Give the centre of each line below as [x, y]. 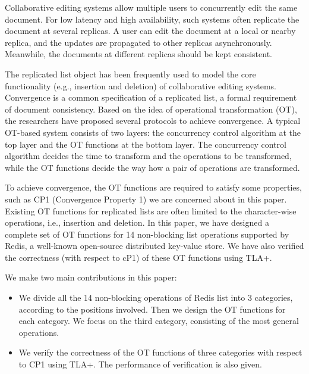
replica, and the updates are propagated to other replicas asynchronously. [138, 42]
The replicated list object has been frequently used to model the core [130, 74]
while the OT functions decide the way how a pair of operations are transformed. [152, 167]
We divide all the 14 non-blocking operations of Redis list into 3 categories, [156, 297]
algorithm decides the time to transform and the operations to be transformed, [148, 156]
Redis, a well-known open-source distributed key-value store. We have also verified [154, 246]
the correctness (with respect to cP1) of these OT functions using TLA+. [138, 257]
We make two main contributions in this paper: [91, 277]
